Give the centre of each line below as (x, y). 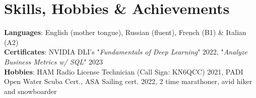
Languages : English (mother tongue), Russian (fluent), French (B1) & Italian (125, 32)
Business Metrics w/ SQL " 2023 (53, 61)
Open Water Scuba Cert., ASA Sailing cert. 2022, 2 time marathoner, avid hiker (128, 81)
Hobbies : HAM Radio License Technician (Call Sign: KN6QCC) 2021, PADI (124, 71)
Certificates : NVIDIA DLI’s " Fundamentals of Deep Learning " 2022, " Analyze (126, 52)
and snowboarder (30, 91)
